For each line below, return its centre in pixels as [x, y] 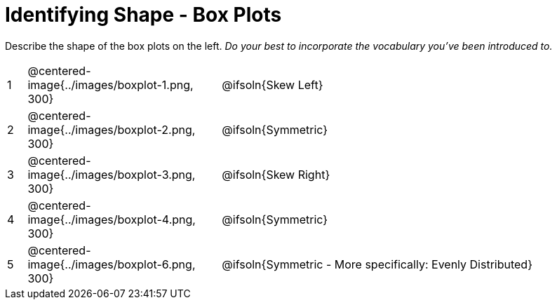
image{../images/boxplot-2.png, [112, 129]
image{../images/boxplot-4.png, [112, 219]
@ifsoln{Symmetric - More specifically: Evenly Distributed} [377, 264]
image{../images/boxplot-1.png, [110, 84]
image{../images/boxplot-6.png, [112, 264]
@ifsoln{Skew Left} [273, 84]
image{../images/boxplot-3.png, [112, 174]
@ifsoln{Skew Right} [276, 174]
